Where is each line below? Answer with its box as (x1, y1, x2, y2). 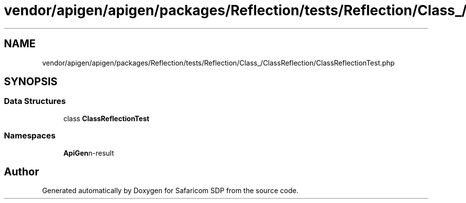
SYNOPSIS (4, 75, 58, 88)
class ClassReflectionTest (63, 114, 150, 123)
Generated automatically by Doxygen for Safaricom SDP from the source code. (42, 186, 299, 195)
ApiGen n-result (63, 148, 114, 157)
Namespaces (4, 131, 56, 141)
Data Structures (4, 96, 66, 106)
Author (4, 165, 39, 178)
